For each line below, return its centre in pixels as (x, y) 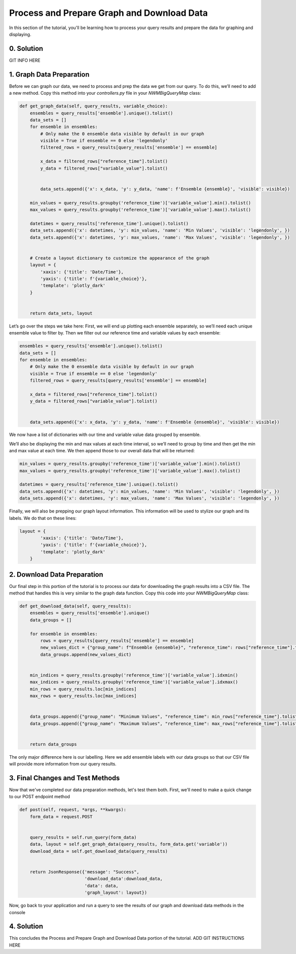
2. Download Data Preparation (56, 574)
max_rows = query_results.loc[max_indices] (83, 696)
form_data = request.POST (61, 817)
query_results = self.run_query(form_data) (83, 838)
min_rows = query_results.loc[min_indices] (83, 689)
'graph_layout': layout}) (116, 893)
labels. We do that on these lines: (43, 518)
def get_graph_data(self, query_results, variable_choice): (94, 106)
